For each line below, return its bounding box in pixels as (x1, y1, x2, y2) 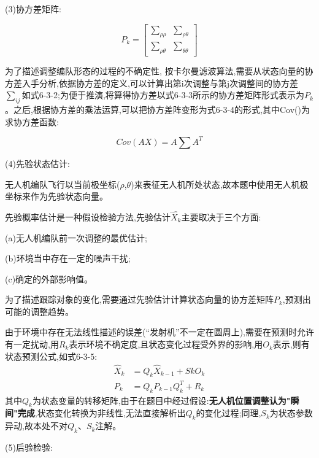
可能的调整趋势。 (5, 305, 74, 317)
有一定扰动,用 (5, 338, 59, 351)
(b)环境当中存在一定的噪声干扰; (5, 252, 131, 265)
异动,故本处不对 (5, 419, 67, 432)
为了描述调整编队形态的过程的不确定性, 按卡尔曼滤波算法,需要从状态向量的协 (5, 64, 313, 77)
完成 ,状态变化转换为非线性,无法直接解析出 (17, 406, 186, 419)
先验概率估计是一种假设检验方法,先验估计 (5, 210, 171, 223)
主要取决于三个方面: (181, 210, 261, 223)
